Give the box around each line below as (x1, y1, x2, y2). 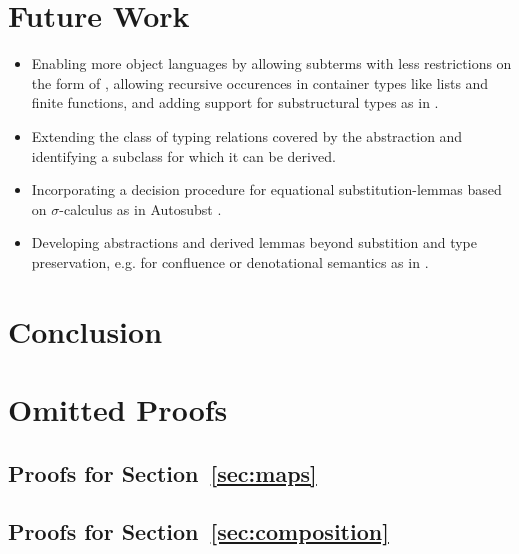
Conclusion (8, 310, 163, 351)
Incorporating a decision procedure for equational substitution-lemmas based (31, 179, 502, 200)
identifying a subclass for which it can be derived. (31, 145, 336, 166)
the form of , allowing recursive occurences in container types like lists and (31, 72, 489, 93)
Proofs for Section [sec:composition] (8, 516, 389, 547)
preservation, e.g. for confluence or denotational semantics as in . (31, 251, 429, 272)
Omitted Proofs (8, 389, 228, 430)
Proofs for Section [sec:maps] (8, 457, 317, 488)
